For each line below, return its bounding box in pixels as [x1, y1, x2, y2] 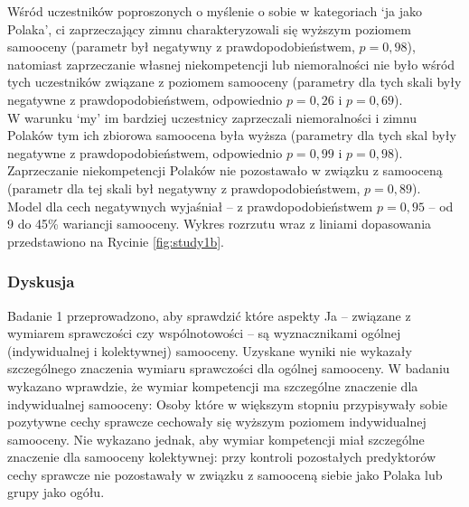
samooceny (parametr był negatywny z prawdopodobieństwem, [7, 37, 355, 56]
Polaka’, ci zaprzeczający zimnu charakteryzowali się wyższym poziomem [7, 19, 411, 38]
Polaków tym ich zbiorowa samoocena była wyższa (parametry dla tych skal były [7, 126, 456, 145]
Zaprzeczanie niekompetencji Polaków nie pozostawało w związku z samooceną [7, 161, 443, 180]
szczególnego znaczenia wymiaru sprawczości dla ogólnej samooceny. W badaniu [7, 359, 450, 378]
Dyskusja [7, 270, 75, 293]
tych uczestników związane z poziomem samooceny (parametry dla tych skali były [7, 72, 462, 91]
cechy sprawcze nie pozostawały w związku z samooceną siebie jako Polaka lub [7, 465, 443, 484]
